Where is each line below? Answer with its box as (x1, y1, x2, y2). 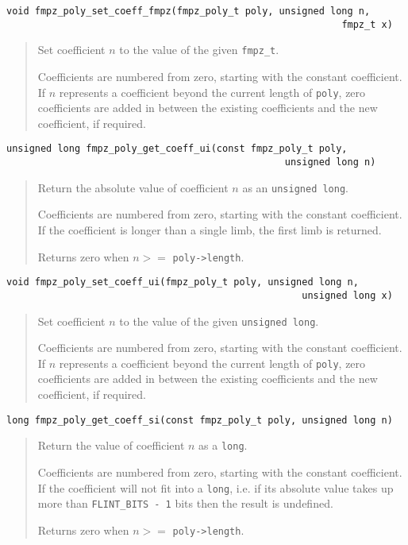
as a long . (198, 437, 248, 454)
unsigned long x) (302, 289, 393, 301)
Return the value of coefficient (37, 437, 185, 454)
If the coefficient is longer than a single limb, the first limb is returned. (37, 221, 382, 238)
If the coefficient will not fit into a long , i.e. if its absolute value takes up (37, 479, 394, 496)
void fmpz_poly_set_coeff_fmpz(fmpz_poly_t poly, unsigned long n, (6, 6, 371, 17)
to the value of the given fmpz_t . (119, 41, 279, 58)
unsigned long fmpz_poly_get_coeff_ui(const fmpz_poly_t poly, (6, 143, 348, 155)
